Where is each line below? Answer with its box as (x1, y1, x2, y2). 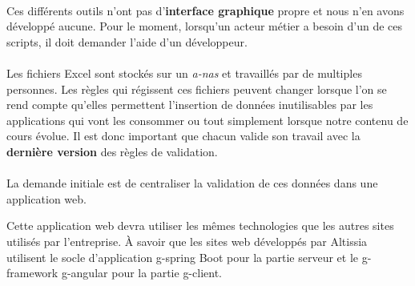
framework (6, 264, 58, 281)
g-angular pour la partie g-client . (61, 264, 222, 281)
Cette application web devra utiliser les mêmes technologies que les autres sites (6, 217, 394, 234)
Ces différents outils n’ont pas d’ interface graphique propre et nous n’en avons (6, 2, 405, 18)
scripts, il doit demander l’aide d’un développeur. (6, 33, 248, 50)
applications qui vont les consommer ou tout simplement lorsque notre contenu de (6, 111, 409, 128)
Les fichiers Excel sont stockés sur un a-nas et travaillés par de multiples (6, 64, 362, 81)
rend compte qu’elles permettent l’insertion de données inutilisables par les (6, 96, 373, 113)
